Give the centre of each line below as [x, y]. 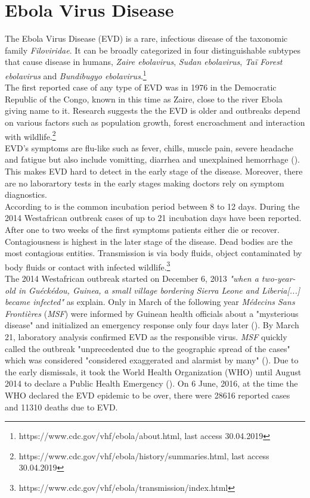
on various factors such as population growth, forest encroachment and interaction [155, 122]
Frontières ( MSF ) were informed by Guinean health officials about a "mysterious [152, 313]
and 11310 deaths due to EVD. [61, 407]
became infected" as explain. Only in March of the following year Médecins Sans [150, 302]
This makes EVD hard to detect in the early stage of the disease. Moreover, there [154, 171]
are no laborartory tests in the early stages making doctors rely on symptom [145, 183]
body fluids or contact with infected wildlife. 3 [88, 266]
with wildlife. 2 [30, 135]
